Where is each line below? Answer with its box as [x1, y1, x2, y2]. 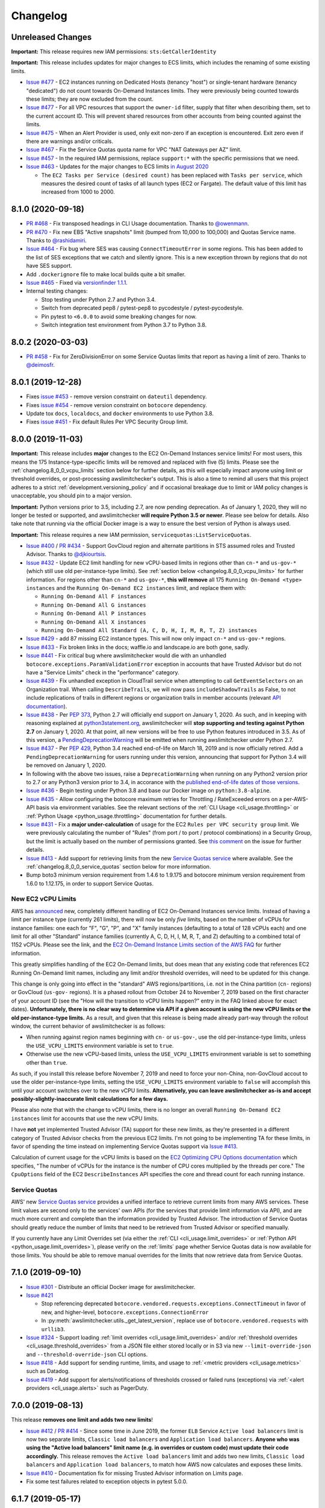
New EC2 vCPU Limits [11, 895, 76, 903]
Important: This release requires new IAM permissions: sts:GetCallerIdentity [11, 48, 217, 55]
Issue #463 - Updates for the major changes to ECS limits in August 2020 [26, 163, 209, 170]
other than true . [26, 1059, 68, 1066]
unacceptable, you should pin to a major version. [11, 492, 132, 499]
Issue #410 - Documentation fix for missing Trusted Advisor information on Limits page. [26, 1469, 243, 1477]
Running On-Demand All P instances [41, 610, 147, 617]
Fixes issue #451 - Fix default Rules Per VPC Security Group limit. [26, 418, 189, 425]
